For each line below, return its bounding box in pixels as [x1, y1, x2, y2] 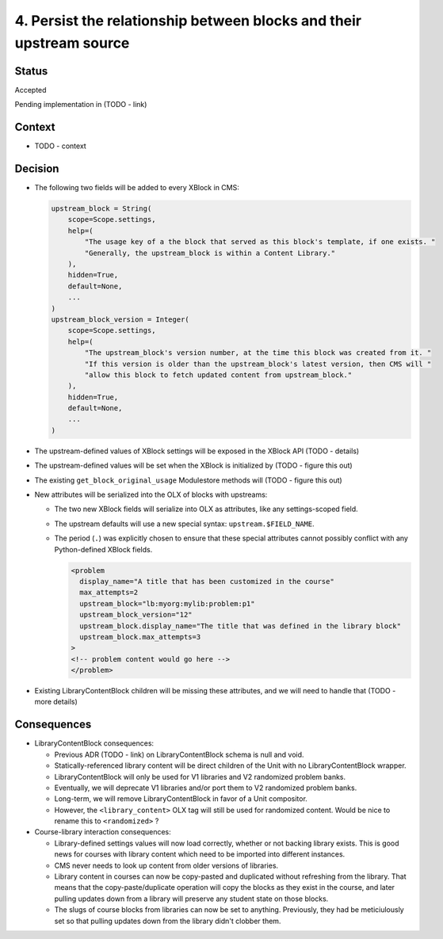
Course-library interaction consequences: [34, 827, 171, 837]
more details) [34, 697, 78, 707]
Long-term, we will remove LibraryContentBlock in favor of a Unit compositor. [54, 794, 308, 803]
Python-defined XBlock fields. [54, 544, 153, 554]
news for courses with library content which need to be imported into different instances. [54, 849, 346, 859]
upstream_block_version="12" [79, 610, 193, 620]
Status [14, 64, 48, 78]
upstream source [14, 34, 130, 52]
